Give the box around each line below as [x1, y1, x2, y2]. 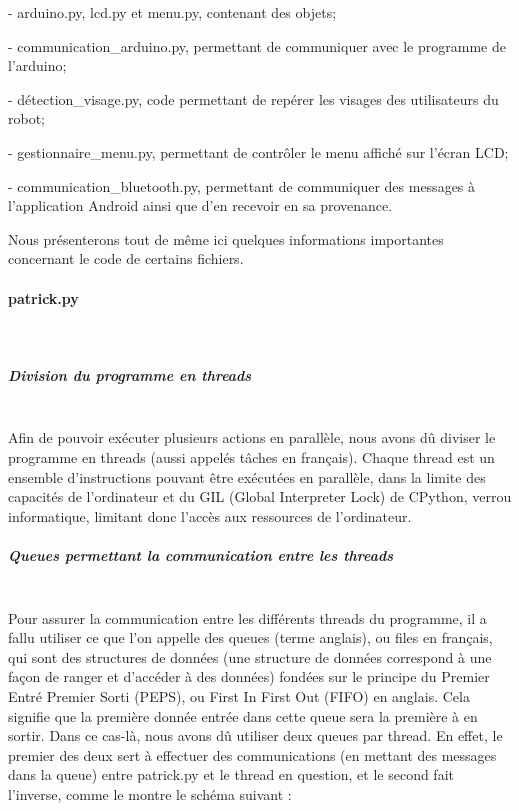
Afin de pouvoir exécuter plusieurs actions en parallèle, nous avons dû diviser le [8, 427, 496, 448]
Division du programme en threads [8, 364, 252, 385]
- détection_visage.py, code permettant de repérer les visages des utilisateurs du [8, 88, 499, 109]
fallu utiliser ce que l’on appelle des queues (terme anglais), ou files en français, [8, 627, 493, 648]
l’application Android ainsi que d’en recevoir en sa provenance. [8, 195, 393, 216]
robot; [8, 108, 46, 129]
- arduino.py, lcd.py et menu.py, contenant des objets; [8, 2, 337, 22]
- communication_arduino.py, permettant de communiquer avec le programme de [8, 35, 506, 56]
